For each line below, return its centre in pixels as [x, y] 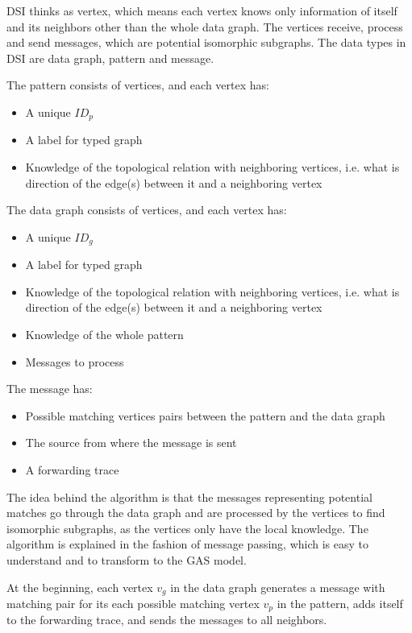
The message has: [50, 389]
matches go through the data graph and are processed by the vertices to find [196, 513]
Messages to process [75, 361]
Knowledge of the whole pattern [104, 335]
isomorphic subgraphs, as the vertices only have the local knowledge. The [187, 528]
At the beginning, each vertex [80, 587]
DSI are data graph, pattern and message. [110, 58]
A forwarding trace [72, 470]
